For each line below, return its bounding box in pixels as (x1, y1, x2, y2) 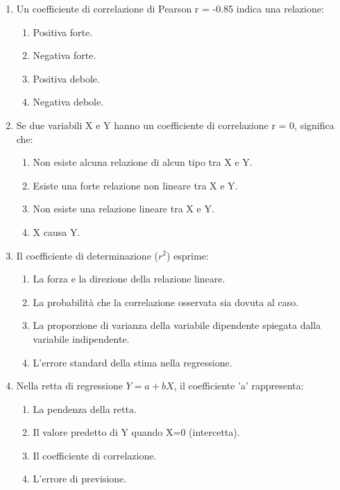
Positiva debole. (33, 71, 100, 85)
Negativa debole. (33, 94, 104, 109)
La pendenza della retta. (33, 401, 137, 416)
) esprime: (167, 248, 209, 262)
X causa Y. (33, 224, 80, 239)
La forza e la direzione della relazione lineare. (33, 271, 226, 286)
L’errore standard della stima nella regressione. (33, 355, 232, 369)
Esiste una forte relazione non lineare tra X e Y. (33, 178, 238, 192)
